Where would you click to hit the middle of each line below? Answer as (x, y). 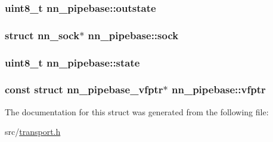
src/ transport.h (33, 132)
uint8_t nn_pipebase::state (72, 62)
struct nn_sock (42, 35)
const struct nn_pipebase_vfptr (84, 89)
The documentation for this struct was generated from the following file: (137, 111)
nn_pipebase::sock (133, 35)
